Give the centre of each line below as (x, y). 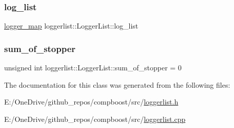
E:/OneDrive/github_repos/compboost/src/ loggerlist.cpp (95, 119)
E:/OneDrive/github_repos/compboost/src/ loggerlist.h (91, 102)
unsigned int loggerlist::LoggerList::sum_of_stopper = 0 (93, 68)
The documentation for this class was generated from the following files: (117, 84)
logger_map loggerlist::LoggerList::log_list (71, 26)
